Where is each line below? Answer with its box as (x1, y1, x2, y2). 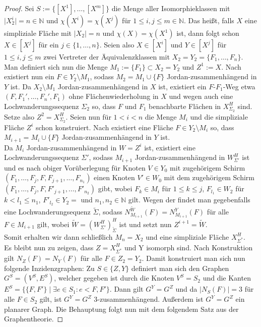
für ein (38, 39, 59, 49)
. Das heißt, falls (183, 15, 234, 25)
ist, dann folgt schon (176, 28, 239, 38)
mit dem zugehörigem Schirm (164, 172, 254, 183)
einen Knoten (94, 172, 135, 183)
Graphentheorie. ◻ (4, 313, 63, 324)
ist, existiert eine (144, 142, 195, 152)
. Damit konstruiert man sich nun (142, 253, 245, 263)
